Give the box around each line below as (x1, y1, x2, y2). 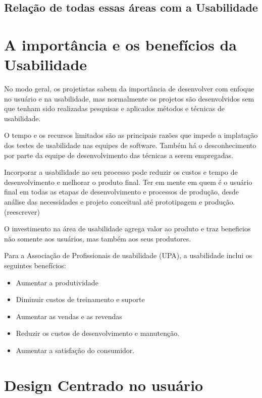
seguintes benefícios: (4, 260, 66, 270)
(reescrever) (4, 206, 40, 217)
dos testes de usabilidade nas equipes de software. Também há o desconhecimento (4, 140, 256, 151)
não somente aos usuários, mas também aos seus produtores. (4, 233, 191, 243)
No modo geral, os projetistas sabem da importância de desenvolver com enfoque (4, 83, 254, 94)
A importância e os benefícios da (4, 34, 237, 55)
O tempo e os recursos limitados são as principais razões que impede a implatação (4, 130, 258, 140)
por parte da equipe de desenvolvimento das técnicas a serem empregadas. (4, 150, 233, 160)
